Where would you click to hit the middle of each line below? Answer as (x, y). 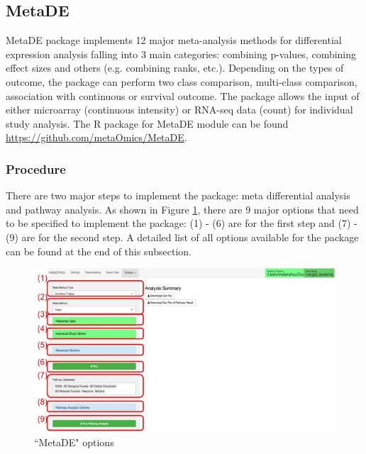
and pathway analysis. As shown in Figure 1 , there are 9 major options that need (182, 209)
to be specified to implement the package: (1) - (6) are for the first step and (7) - (182, 223)
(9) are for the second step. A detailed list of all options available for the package (182, 237)
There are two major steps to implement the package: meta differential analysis (178, 195)
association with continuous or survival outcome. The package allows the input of (183, 95)
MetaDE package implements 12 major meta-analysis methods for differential (174, 40)
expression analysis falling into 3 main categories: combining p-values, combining (181, 54)
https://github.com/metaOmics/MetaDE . (96, 137)
